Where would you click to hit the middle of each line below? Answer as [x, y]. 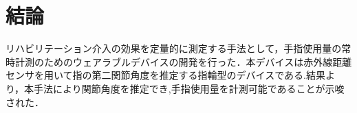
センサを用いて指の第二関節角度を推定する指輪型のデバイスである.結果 [165, 75]
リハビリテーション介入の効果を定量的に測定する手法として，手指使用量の [174, 48]
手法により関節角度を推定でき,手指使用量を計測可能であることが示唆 [189, 88]
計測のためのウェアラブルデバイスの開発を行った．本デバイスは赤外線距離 [183, 61]
